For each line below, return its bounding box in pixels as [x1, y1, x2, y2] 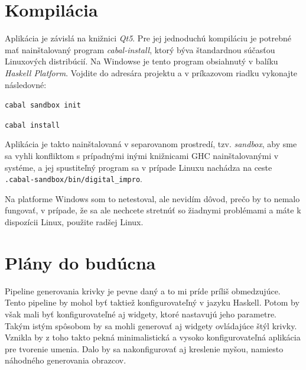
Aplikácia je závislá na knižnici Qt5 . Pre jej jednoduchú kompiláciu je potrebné [5, 32, 291, 44]
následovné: [5, 78, 47, 90]
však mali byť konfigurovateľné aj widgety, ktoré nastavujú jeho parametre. [5, 307, 277, 320]
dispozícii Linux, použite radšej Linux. [5, 216, 144, 228]
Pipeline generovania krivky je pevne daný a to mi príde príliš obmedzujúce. [5, 284, 281, 297]
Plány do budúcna [5, 250, 156, 274]
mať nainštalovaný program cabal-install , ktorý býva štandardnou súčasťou [5, 43, 275, 56]
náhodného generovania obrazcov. [5, 354, 126, 366]
